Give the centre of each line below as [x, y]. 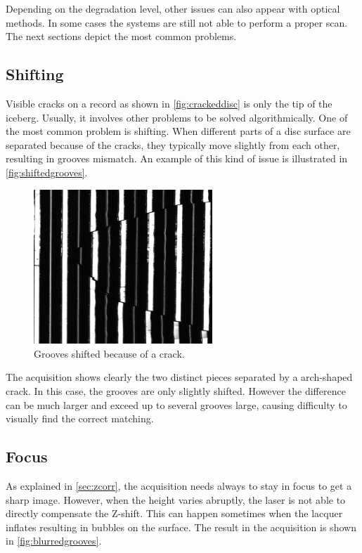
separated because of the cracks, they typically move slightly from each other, [173, 144]
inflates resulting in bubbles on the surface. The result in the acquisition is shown [181, 527]
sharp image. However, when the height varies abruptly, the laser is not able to [176, 499]
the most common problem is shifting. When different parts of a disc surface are [178, 131]
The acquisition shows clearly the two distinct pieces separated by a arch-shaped [179, 377]
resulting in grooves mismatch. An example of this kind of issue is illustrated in [177, 158]
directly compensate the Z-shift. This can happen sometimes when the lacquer [174, 513]
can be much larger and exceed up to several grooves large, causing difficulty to [176, 404]
